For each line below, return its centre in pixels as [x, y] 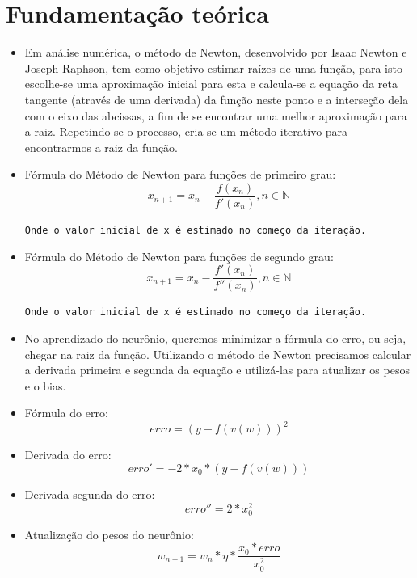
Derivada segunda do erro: [90, 494]
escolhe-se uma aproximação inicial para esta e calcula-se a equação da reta [211, 84]
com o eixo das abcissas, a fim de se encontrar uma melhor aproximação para [216, 115]
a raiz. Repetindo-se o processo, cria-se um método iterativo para [186, 131]
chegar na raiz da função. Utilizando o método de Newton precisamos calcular [218, 354]
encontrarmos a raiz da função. [101, 147]
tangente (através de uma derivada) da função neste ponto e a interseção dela [217, 99]
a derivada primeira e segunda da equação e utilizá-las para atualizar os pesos [217, 370]
